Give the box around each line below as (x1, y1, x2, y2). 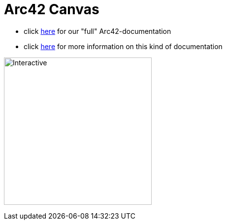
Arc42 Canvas (4, 1, 99, 18)
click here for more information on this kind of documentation (24, 42, 223, 51)
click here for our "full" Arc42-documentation (24, 27, 171, 35)
